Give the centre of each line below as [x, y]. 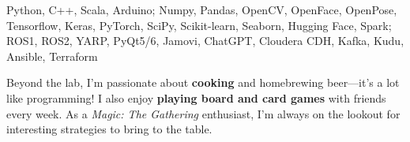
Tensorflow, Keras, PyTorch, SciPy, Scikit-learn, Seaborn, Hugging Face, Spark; [199, 25]
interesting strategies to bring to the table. [109, 129]
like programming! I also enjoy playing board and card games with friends [196, 97]
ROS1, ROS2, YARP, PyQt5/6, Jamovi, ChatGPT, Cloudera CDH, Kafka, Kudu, [205, 41]
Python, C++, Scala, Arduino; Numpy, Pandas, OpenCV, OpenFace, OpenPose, [202, 9]
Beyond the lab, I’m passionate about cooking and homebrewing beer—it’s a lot [203, 82]
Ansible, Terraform [52, 56]
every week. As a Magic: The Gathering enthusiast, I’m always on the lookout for [203, 113]
